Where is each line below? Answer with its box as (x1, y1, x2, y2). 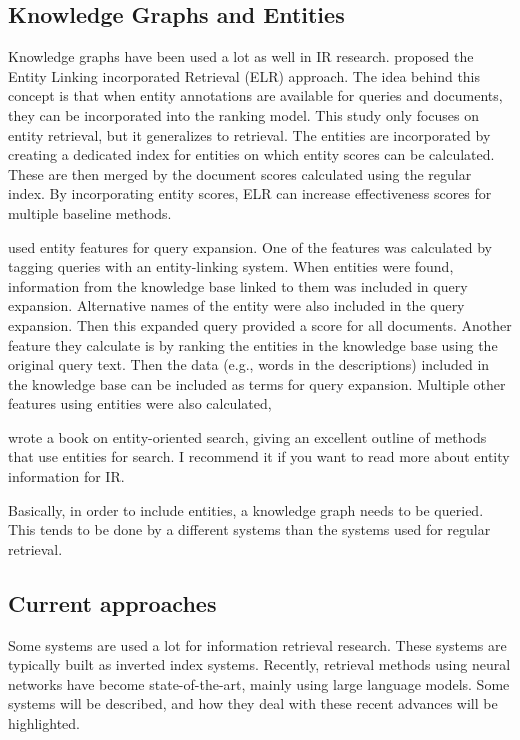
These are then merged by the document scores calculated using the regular (8, 163, 472, 184)
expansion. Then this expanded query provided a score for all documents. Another (8, 314, 512, 335)
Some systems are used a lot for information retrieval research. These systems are (8, 634, 507, 655)
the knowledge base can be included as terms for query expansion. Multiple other (8, 373, 506, 394)
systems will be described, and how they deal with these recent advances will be (8, 693, 498, 714)
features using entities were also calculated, (8, 393, 272, 414)
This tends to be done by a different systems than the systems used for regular (8, 519, 491, 540)
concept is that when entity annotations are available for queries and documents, (8, 85, 503, 106)
